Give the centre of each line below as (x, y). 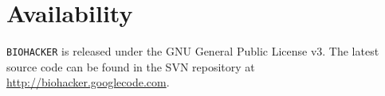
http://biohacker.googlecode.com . (88, 82)
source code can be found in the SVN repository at (131, 66)
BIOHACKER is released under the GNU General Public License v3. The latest (193, 51)
